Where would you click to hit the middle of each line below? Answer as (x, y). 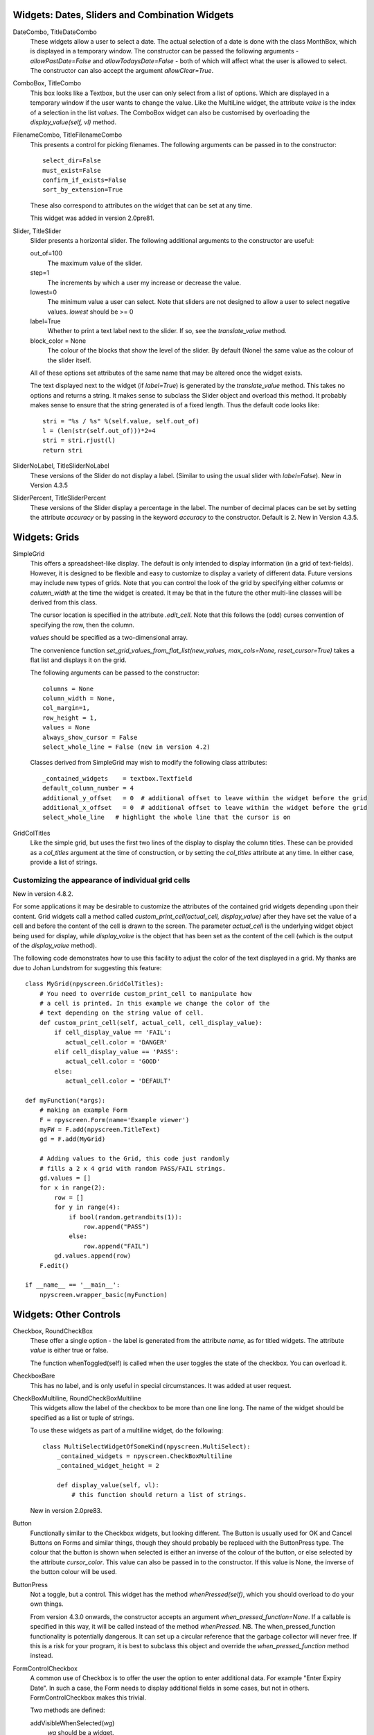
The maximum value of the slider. (95, 263)
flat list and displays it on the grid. (78, 660)
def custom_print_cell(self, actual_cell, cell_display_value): (151, 1023)
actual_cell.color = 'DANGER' (116, 1042)
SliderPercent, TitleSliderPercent (60, 498)
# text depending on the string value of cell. (122, 1013)
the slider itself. (69, 360)
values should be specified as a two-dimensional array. (109, 638)
